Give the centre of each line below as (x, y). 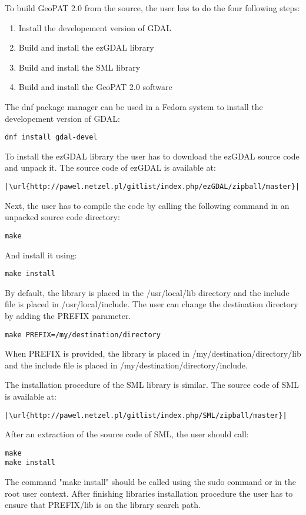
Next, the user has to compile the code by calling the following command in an (147, 205)
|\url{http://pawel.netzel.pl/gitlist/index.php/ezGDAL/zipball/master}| (152, 187)
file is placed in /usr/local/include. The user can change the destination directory (152, 304)
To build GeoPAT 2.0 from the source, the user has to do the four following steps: (152, 8)
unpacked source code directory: (62, 217)
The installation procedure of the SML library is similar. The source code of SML (152, 385)
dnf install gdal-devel (51, 137)
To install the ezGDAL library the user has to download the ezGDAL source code (152, 156)
